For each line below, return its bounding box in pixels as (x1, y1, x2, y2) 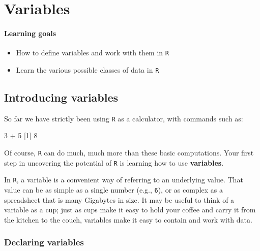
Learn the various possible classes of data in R (16, 64, 159, 75)
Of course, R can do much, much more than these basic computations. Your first (4, 147, 254, 158)
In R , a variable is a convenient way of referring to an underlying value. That (4, 174, 243, 185)
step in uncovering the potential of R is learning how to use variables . (4, 157, 224, 168)
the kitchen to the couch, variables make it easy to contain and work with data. (4, 214, 252, 225)
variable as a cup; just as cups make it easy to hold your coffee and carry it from (4, 204, 256, 215)
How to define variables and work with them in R (16, 47, 169, 58)
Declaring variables (4, 236, 84, 248)
